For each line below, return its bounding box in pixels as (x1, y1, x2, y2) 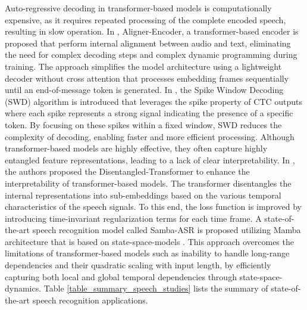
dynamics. (5, 282, 42, 294)
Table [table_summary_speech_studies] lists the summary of (43, 282, 268, 294)
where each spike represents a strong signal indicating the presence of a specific (5, 107, 293, 119)
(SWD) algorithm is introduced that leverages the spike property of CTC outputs (5, 95, 303, 107)
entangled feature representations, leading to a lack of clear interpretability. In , (5, 153, 295, 166)
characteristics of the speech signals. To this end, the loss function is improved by (5, 200, 302, 213)
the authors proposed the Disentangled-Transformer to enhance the (5, 165, 250, 178)
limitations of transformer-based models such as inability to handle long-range (5, 247, 290, 259)
